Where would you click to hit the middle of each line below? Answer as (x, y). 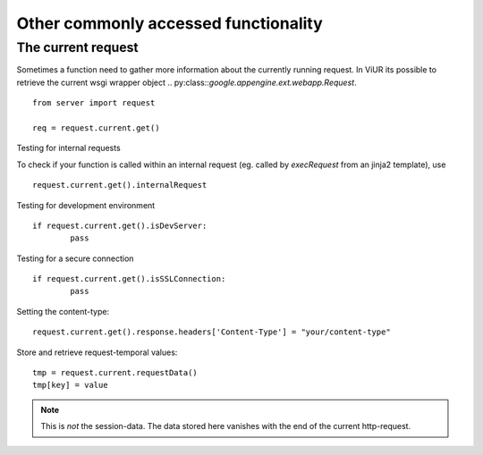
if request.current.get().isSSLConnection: (129, 279)
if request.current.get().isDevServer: (120, 225)
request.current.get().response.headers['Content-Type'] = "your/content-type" (212, 332)
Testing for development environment (86, 205)
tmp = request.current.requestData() (115, 373)
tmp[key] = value (70, 385)
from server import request (94, 103)
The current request (77, 47)
